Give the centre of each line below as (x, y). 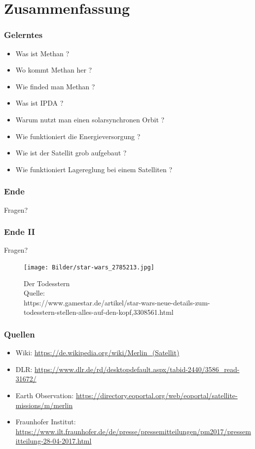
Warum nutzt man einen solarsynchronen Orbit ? (90, 119)
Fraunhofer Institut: (46, 422)
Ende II (19, 232)
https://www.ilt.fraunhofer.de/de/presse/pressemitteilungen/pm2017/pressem (133, 431)
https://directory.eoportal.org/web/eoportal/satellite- (157, 395)
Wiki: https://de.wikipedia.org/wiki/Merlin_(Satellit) (97, 353)
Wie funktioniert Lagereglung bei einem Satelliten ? (94, 169)
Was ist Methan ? (42, 53)
